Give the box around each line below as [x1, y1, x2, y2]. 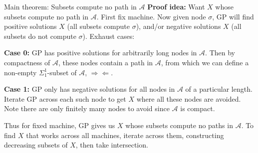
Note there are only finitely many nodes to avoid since [4, 103, 170, 114]
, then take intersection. [75, 140, 148, 150]
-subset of [47, 67, 77, 77]
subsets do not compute [4, 30, 76, 41]
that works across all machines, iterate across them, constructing [26, 130, 224, 140]
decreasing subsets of [4, 140, 68, 150]
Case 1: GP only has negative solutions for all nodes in [4, 84, 175, 94]
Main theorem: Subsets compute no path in [4, 1, 137, 11]
